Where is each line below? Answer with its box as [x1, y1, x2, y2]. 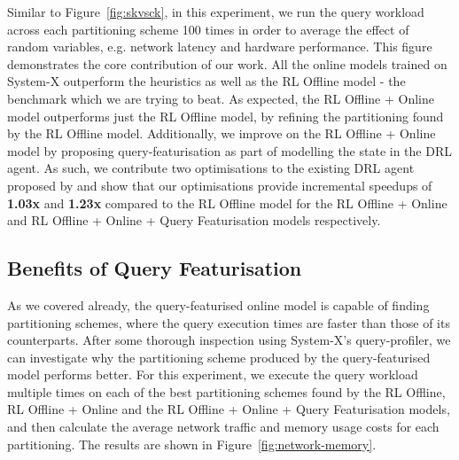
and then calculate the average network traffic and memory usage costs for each [7, 417, 440, 436]
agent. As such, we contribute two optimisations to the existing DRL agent [7, 159, 415, 177]
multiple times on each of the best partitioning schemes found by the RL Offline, [7, 382, 446, 401]
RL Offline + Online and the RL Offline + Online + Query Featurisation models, [7, 400, 450, 418]
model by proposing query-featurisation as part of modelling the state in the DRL [7, 141, 452, 160]
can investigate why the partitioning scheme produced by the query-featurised [7, 347, 431, 366]
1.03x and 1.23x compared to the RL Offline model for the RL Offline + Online [7, 193, 447, 212]
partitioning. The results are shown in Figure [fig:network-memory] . [7, 434, 377, 453]
